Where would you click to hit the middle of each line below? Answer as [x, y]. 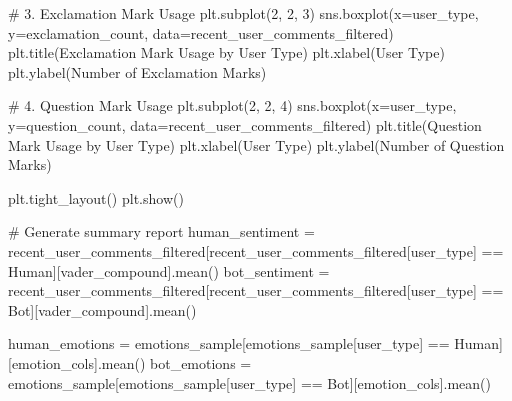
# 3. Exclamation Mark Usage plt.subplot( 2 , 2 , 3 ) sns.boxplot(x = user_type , [243, 13]
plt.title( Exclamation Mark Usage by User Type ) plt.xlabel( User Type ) [226, 52]
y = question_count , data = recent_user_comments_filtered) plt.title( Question [245, 124]
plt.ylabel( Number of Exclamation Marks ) [137, 71]
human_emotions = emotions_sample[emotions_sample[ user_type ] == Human [253, 343]
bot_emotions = [201, 362]
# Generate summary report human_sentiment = [161, 231]
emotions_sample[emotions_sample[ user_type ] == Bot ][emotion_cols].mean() [249, 382]
